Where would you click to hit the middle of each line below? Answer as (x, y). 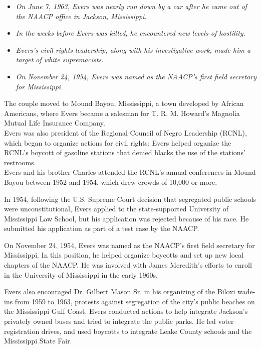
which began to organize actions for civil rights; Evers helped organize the (118, 142)
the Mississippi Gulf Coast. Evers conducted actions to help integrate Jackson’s (126, 311)
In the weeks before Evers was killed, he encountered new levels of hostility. (130, 33)
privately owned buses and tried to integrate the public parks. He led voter (119, 321)
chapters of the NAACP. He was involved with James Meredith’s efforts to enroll (128, 265)
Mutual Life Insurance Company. (55, 123)
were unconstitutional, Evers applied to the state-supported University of (116, 209)
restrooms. (20, 162)
